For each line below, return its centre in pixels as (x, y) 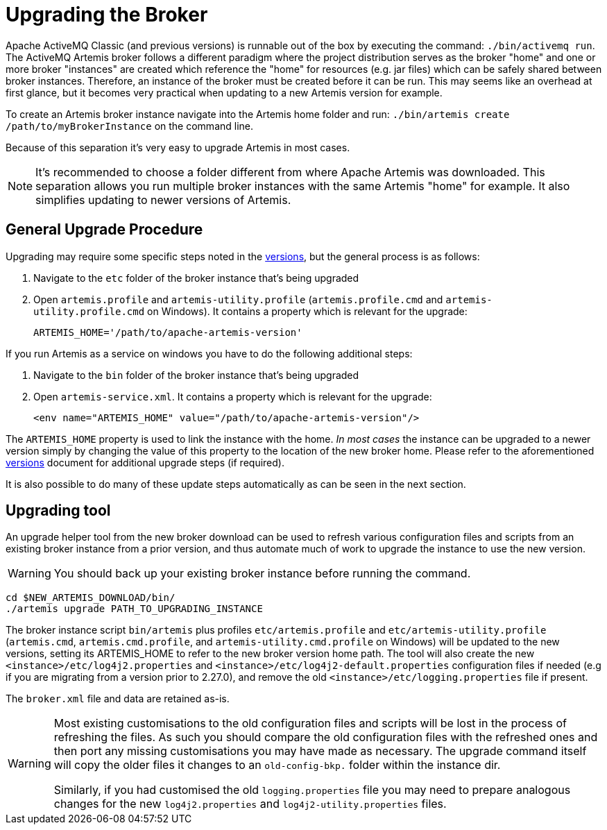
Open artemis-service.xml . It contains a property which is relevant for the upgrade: (233, 396)
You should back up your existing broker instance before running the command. (262, 574)
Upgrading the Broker (107, 15)
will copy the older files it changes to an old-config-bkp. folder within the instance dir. (277, 765)
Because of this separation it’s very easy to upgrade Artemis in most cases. (178, 147)
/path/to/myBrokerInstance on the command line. (130, 126)
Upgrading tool (58, 511)
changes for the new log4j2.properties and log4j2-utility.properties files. (250, 804)
